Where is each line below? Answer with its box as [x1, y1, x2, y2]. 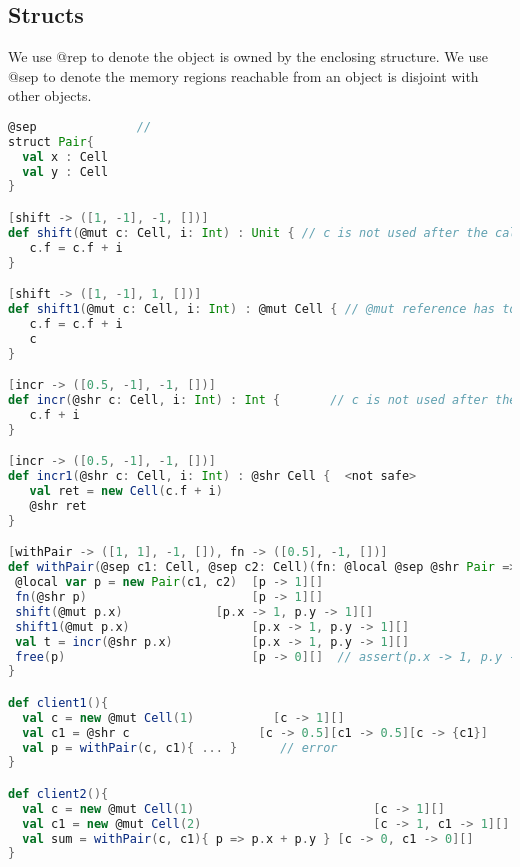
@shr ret [29, 498, 87, 513]
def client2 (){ [8, 786, 109, 801]
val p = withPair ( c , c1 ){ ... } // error [22, 740, 338, 755]
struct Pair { [8, 134, 94, 149]
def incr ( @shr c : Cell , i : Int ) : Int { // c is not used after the [8, 393, 517, 408]
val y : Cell [22, 164, 109, 179]
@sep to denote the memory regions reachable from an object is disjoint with [8, 65, 479, 86]
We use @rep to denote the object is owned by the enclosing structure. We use [8, 46, 488, 67]
